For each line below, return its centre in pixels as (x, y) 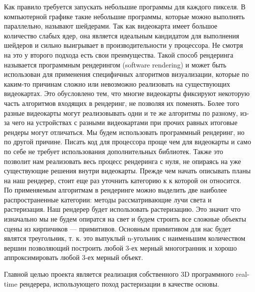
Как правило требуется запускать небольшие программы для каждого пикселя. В (125, 6)
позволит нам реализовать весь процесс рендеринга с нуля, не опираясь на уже (123, 161)
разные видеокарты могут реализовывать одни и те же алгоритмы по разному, (121, 113)
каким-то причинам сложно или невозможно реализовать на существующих (117, 83)
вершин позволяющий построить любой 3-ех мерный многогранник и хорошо (121, 247)
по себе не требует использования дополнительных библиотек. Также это (113, 151)
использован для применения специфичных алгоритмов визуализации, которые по (127, 74)
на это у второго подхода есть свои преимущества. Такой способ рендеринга (119, 54)
